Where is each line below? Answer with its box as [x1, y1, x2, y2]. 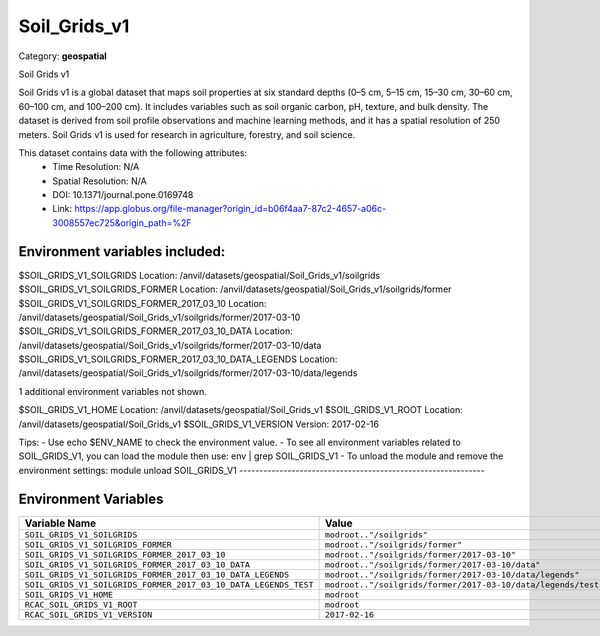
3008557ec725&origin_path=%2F [52, 216, 192, 229]
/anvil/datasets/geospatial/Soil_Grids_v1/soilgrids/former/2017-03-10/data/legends [18, 367, 358, 379]
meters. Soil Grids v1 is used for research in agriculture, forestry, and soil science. [18, 128, 356, 140]
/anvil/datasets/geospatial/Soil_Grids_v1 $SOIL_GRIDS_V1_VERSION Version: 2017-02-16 [18, 418, 380, 430]
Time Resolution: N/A [52, 161, 140, 173]
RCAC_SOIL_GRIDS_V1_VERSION [24, 609, 153, 620]
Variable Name [24, 516, 97, 530]
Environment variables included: [18, 243, 226, 260]
